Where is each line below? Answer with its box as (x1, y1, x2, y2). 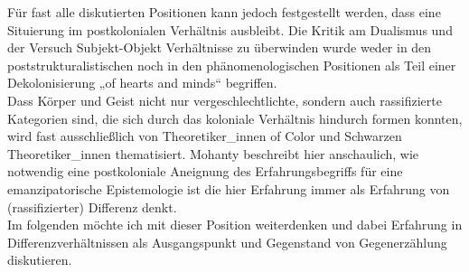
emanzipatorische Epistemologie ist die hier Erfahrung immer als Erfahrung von (7, 179, 450, 198)
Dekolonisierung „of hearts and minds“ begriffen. (7, 73, 277, 92)
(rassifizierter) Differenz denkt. (7, 197, 177, 216)
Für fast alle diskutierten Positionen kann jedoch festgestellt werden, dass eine (7, 3, 441, 21)
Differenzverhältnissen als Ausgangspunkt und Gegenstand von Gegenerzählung (7, 232, 447, 251)
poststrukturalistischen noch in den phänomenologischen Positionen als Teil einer (7, 55, 456, 74)
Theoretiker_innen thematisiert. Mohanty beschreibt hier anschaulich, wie (7, 144, 419, 163)
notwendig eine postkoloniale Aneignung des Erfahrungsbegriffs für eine (7, 162, 403, 181)
